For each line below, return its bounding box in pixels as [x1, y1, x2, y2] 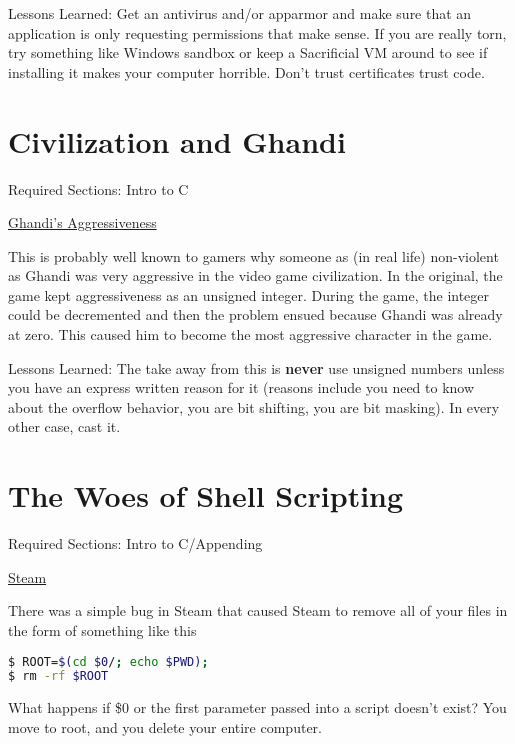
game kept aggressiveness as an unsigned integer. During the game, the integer [8, 284, 490, 305]
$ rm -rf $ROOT [8, 669, 109, 684]
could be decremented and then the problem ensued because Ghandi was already [8, 304, 503, 325]
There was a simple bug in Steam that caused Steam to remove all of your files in [8, 600, 508, 621]
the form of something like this [8, 619, 197, 640]
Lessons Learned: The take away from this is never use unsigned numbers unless [8, 357, 505, 378]
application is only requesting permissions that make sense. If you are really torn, [8, 22, 507, 43]
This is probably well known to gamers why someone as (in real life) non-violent [8, 245, 499, 266]
